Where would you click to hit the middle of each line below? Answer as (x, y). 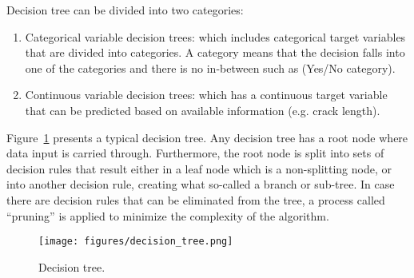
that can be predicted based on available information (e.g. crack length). (203, 110)
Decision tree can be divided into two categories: (125, 10)
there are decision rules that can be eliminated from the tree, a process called (196, 199)
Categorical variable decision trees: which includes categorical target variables (215, 36)
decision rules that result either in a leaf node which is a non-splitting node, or (199, 168)
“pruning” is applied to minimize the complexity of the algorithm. (168, 215)
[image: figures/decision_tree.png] (136, 242)
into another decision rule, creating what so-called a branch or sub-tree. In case (201, 184)
